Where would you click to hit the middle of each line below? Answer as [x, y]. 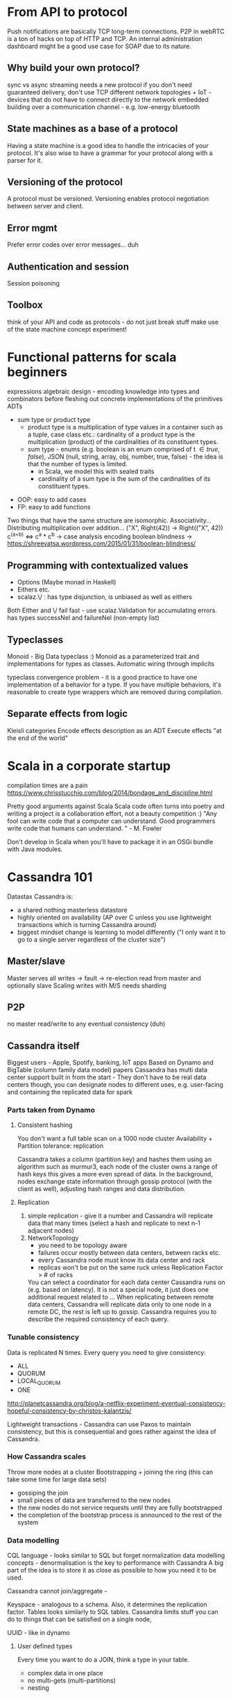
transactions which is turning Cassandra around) [87, 924]
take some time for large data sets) [57, 1479]
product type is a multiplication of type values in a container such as [125, 427]
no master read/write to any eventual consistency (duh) [86, 1024]
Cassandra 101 [50, 877]
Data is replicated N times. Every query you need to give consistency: [106, 1352]
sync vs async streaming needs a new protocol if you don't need [100, 85]
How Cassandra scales [47, 1456]
